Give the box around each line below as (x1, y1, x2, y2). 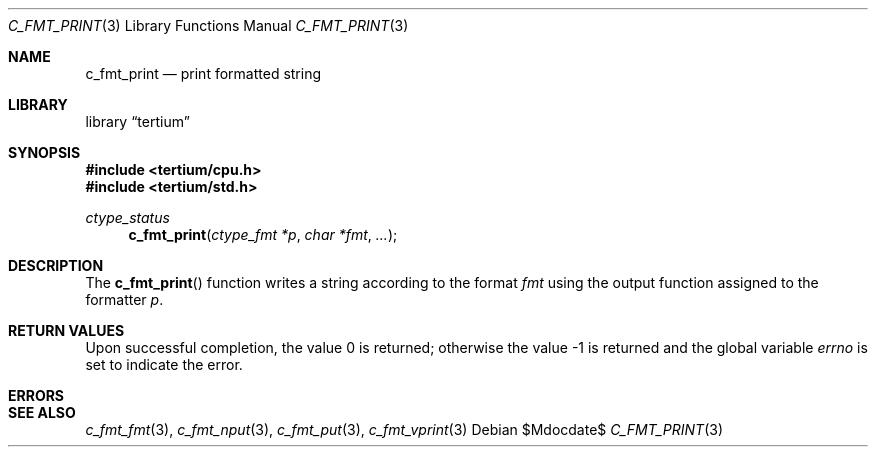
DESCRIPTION (8, 257, 104, 274)
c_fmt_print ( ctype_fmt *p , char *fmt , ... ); (128, 226, 398, 243)
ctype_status (85, 209, 170, 226)
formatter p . (85, 291, 164, 308)
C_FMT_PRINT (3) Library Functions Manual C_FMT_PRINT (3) (8, 17, 409, 34)
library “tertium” (85, 113, 190, 130)
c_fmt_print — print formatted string (85, 65, 322, 82)
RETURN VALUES (8, 322, 125, 339)
